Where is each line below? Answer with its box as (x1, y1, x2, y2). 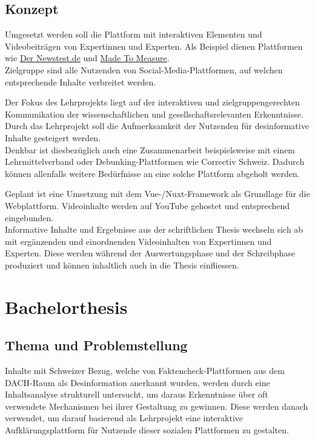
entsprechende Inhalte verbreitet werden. (5, 75, 156, 88)
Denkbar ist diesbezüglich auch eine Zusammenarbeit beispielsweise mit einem (5, 143, 296, 156)
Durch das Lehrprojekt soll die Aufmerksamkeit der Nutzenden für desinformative (5, 119, 309, 132)
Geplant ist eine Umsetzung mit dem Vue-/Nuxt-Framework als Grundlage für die (5, 187, 310, 200)
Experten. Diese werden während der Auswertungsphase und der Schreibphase (5, 247, 296, 259)
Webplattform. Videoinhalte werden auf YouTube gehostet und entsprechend (5, 199, 290, 212)
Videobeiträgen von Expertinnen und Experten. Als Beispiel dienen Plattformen (5, 39, 303, 52)
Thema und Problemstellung (5, 336, 188, 355)
